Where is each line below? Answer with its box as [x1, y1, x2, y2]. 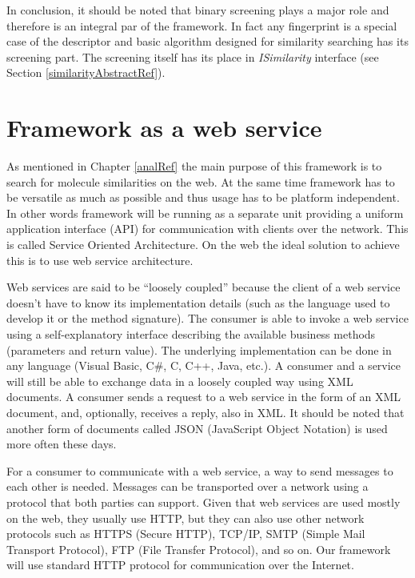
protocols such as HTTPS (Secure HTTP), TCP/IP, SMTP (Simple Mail [6, 525, 365, 542]
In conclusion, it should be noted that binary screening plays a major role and [6, 2, 389, 18]
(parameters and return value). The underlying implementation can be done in [6, 341, 392, 358]
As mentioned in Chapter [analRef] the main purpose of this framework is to [6, 158, 382, 175]
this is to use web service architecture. [6, 251, 194, 268]
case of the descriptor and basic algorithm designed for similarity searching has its [6, 33, 409, 50]
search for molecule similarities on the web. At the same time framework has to [6, 173, 395, 190]
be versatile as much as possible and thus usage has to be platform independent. [6, 189, 400, 206]
